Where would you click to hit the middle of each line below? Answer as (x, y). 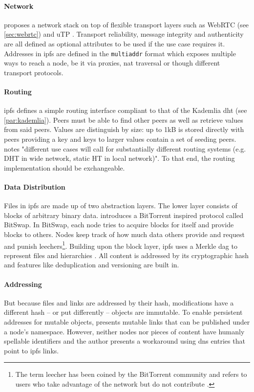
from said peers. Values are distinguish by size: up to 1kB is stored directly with (124, 129)
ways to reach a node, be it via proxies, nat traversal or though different (112, 63)
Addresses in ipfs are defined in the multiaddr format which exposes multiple (120, 53)
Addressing (23, 284)
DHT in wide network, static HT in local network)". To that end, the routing (119, 158)
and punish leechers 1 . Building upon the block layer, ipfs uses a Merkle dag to (121, 245)
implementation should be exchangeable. (64, 167)
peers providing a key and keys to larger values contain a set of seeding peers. (120, 139)
